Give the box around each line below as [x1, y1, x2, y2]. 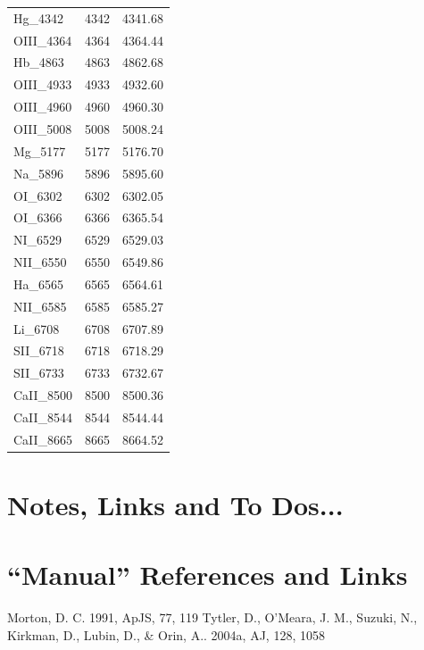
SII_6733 [13, 363, 64, 382]
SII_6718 [13, 341, 64, 360]
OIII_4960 [13, 97, 72, 116]
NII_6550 [13, 253, 67, 271]
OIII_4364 [13, 30, 72, 49]
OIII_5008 [13, 119, 72, 137]
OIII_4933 [13, 75, 72, 94]
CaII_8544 [13, 407, 73, 426]
